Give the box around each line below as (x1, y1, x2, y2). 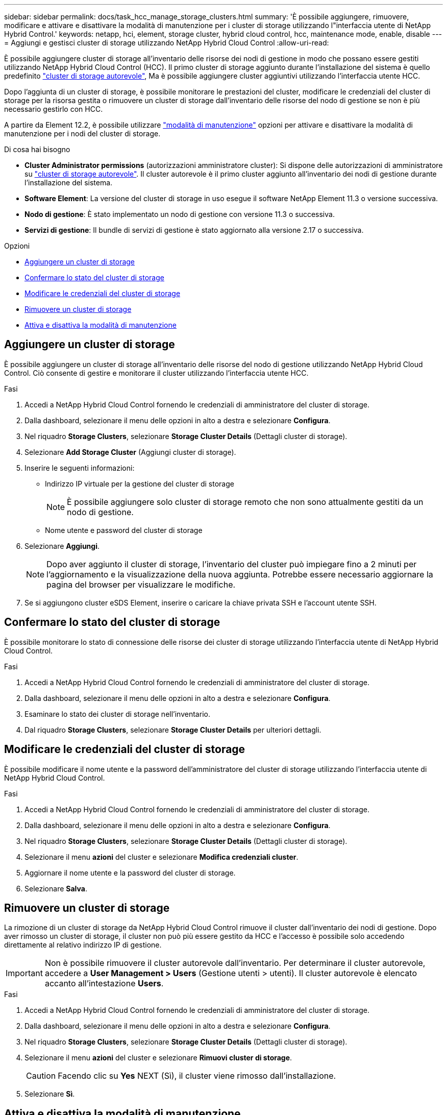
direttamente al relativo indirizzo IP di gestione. (4, 940, 162, 950)
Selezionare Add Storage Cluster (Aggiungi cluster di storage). (24, 447, 236, 456)
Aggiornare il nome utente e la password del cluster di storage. (24, 868, 236, 877)
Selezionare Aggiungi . (24, 541, 100, 550)
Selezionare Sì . (24, 1089, 75, 1099)
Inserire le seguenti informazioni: (24, 463, 135, 472)
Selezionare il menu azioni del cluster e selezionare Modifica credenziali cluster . (24, 852, 299, 861)
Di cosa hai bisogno (4, 145, 70, 154)
